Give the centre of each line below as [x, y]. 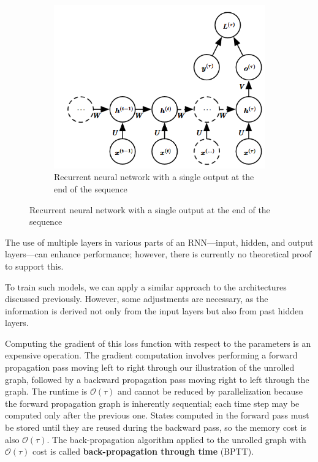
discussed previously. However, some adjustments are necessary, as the [137, 299]
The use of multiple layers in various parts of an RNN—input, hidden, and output [159, 242]
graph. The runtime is [46, 391]
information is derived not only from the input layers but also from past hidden [154, 310]
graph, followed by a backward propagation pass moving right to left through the [157, 379]
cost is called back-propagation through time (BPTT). [143, 451]
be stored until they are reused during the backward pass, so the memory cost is [156, 427]
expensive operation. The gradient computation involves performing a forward [151, 355]
